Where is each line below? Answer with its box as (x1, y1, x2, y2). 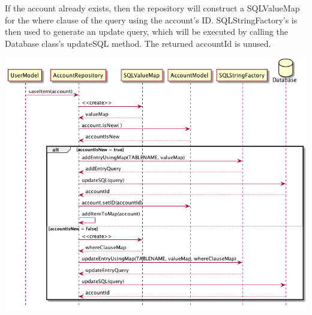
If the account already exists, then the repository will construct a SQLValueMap (5, 2, 300, 14)
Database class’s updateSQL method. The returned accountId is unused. (5, 37, 271, 49)
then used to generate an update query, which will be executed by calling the (5, 25, 288, 38)
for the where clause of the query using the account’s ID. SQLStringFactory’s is (5, 13, 298, 26)
